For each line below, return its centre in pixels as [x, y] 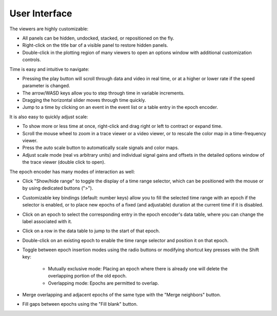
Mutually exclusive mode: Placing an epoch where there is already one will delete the [138, 268]
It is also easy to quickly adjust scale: [49, 117]
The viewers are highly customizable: [49, 29]
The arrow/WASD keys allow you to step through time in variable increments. [103, 93]
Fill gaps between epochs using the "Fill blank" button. [80, 304]
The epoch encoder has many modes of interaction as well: [72, 172]
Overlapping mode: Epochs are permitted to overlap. [103, 283]
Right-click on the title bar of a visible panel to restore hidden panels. [95, 45]
